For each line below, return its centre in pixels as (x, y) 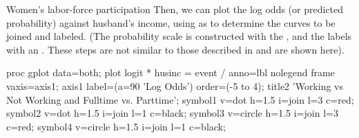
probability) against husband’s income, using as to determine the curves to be (171, 22)
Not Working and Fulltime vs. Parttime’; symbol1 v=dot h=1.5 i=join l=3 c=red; (180, 99)
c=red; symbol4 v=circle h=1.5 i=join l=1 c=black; (116, 126)
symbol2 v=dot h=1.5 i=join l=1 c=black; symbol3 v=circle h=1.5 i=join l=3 (172, 113)
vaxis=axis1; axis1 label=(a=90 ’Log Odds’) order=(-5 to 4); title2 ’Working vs (175, 85)
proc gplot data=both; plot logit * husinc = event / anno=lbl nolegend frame (171, 72)
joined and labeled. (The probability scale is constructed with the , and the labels (179, 36)
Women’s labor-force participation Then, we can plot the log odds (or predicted (175, 9)
